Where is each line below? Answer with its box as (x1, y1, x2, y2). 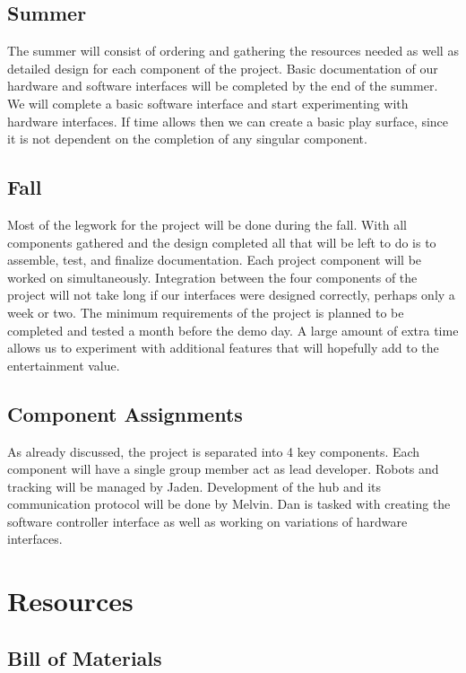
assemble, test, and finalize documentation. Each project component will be (7, 250, 422, 269)
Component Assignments (7, 399, 243, 427)
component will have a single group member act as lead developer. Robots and (7, 459, 439, 478)
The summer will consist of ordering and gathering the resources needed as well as (7, 41, 459, 60)
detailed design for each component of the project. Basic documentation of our (7, 58, 438, 77)
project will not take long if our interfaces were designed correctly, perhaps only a (7, 285, 455, 304)
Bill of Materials (7, 643, 162, 671)
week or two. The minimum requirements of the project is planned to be (7, 302, 404, 321)
